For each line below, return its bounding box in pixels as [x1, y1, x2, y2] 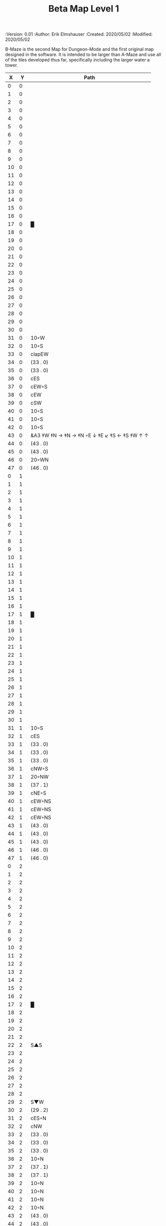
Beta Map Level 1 [48, 3, 120, 15]
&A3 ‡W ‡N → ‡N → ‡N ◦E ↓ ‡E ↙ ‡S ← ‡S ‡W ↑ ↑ [30, 432, 149, 439]
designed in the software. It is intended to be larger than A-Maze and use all [5, 52, 161, 58]
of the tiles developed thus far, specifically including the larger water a [5, 57, 150, 63]
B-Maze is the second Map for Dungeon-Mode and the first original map [5, 46, 154, 53]
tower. [5, 62, 18, 68]
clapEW [30, 351, 49, 358]
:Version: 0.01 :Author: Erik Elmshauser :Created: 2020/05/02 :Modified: [5, 31, 153, 38]
